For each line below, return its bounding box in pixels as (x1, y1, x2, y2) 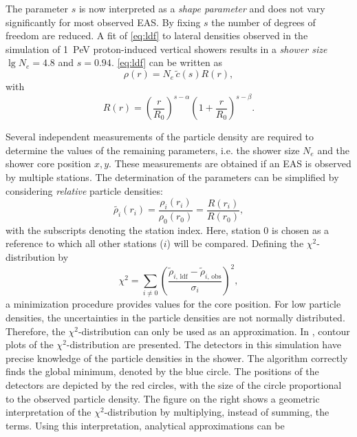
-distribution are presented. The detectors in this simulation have (66, 337, 341, 352)
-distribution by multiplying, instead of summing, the (104, 405, 329, 419)
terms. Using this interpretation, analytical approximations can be (6, 418, 285, 432)
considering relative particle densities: (6, 183, 163, 198)
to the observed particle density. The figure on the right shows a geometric (6, 391, 320, 405)
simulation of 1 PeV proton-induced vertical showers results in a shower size (6, 41, 327, 56)
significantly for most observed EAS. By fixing (6, 14, 201, 29)
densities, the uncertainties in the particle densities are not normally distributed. (6, 310, 345, 325)
